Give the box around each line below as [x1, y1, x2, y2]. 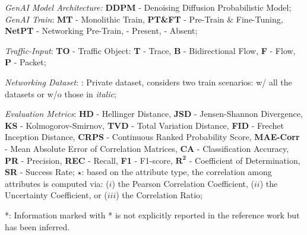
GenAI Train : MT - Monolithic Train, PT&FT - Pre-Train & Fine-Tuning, [5, 12, 283, 25]
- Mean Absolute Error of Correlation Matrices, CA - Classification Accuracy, [5, 142, 289, 154]
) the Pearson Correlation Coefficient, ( [112, 177, 254, 189]
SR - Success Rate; [5, 166, 75, 178]
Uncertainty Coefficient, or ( [5, 189, 107, 201]
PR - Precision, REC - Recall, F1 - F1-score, [5, 154, 173, 166]
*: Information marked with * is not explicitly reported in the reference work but [5, 208, 300, 221]
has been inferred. [5, 220, 70, 233]
